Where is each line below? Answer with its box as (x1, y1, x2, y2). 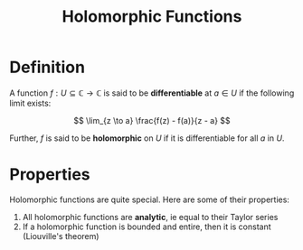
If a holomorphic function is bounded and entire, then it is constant (22, 221, 271, 232)
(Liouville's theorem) (22, 230, 99, 241)
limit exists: (9, 97, 52, 108)
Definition (9, 57, 86, 78)
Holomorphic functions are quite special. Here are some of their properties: (9, 194, 289, 205)
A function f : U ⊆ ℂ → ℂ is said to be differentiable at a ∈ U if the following (9, 88, 295, 98)
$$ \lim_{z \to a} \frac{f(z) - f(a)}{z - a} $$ (73, 115, 231, 125)
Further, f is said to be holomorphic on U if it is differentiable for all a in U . (9, 133, 285, 144)
